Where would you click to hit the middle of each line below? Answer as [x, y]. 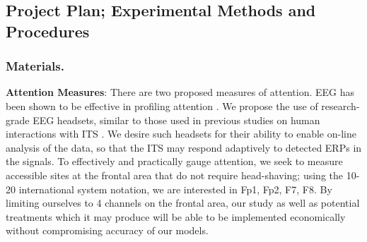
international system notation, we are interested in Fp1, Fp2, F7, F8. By [175, 189]
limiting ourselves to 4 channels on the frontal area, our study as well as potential [183, 203]
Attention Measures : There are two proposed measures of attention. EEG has [180, 92]
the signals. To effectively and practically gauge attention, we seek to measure [174, 161]
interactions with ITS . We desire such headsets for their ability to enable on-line [181, 134]
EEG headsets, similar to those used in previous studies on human [176, 120]
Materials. [35, 66]
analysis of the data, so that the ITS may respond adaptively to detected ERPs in [184, 147]
